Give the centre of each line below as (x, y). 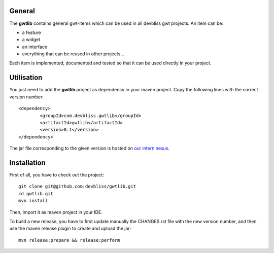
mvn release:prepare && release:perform (69, 240)
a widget (31, 40)
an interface (35, 47)
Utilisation (26, 78)
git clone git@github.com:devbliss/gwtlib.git (77, 187)
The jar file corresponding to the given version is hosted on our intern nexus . (90, 148)
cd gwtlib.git (36, 193)
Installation (27, 162)
